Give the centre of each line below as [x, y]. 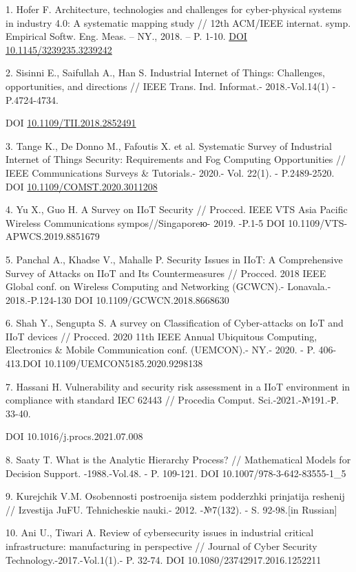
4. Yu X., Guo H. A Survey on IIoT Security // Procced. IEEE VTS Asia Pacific [177, 209]
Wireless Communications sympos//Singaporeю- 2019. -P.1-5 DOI [145, 222]
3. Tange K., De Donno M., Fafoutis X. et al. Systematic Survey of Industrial [169, 145]
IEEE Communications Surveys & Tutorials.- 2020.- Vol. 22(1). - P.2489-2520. [170, 172]
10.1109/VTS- [318, 222]
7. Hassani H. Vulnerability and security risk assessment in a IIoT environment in [178, 386]
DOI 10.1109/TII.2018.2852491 [71, 123]
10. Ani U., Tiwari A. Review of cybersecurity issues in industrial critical [160, 532]
